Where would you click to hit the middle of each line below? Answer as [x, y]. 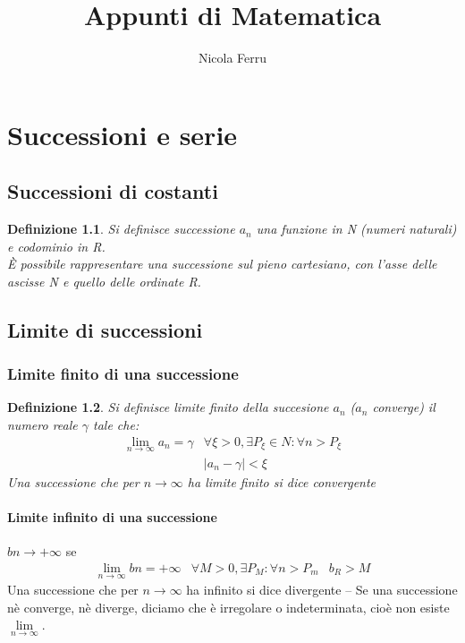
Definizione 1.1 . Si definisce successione [121, 229]
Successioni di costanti [113, 191]
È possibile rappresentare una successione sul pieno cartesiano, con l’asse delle [222, 264]
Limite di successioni [105, 329]
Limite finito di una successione [123, 374]
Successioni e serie [123, 134]
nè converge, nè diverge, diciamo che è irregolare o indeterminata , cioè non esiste [228, 607]
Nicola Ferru [232, 58]
